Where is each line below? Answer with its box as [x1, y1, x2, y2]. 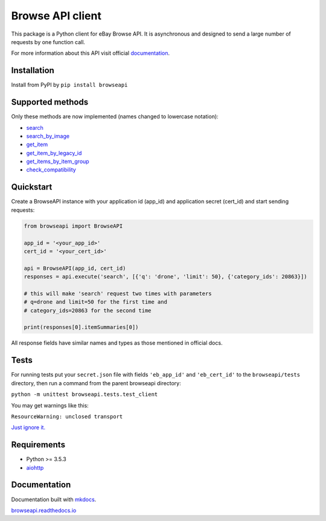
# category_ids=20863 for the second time [24, 307, 152, 314]
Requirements [11, 439, 66, 450]
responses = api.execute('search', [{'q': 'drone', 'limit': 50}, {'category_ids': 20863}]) [24, 273, 307, 280]
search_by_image [26, 132, 69, 139]
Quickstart [11, 182, 53, 193]
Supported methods [11, 97, 89, 107]
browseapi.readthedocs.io [11, 507, 77, 514]
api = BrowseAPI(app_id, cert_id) [24, 264, 126, 272]
